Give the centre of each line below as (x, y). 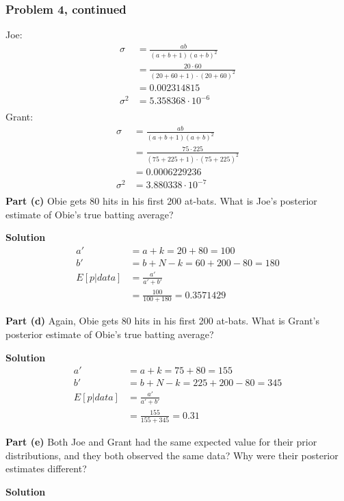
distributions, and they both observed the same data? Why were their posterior (172, 455)
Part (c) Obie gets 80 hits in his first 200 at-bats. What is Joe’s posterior (161, 201)
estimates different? (46, 468)
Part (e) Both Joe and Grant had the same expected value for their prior (161, 441)
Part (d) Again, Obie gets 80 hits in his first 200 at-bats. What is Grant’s (162, 321)
